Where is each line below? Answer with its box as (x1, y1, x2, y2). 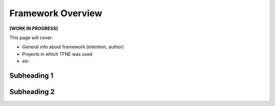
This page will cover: (9, 34, 53, 41)
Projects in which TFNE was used (22, 51, 93, 57)
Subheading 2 (9, 87, 55, 96)
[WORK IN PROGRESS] (9, 25, 58, 31)
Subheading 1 (9, 71, 53, 80)
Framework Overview (9, 8, 103, 19)
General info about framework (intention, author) (22, 44, 124, 50)
